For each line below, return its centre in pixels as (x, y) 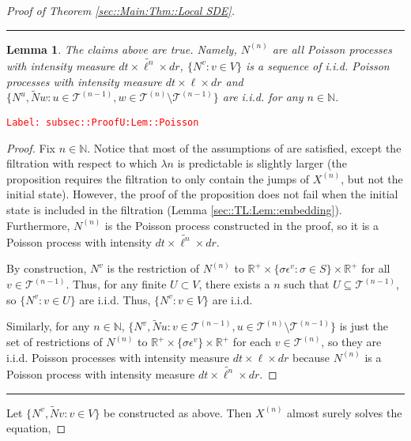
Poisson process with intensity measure (101, 373)
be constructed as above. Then (178, 412)
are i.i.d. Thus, (115, 299)
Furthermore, (38, 225)
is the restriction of (153, 268)
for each (252, 342)
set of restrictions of (55, 342)
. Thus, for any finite (116, 284)
